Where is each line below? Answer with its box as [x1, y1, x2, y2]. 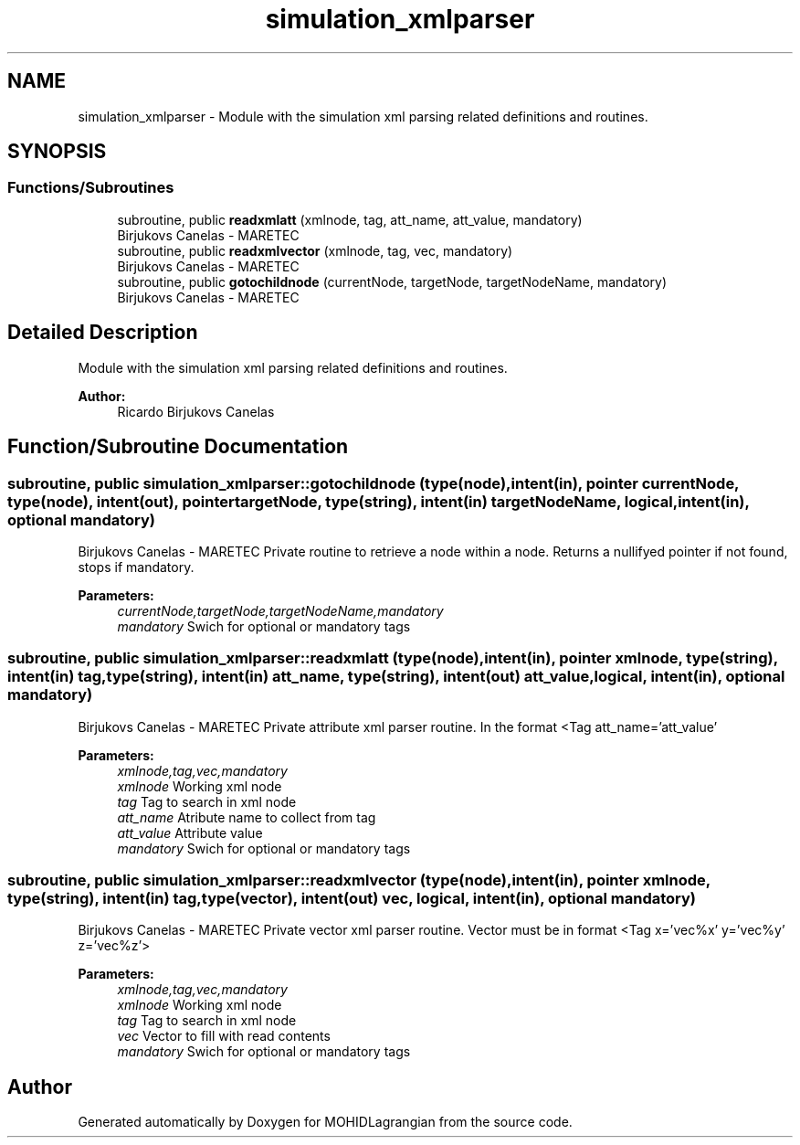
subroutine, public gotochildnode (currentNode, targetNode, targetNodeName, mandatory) [117, 273, 668, 290]
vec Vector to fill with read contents [117, 1028, 331, 1044]
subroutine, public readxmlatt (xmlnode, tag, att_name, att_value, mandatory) [117, 211, 583, 228]
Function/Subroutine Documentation [7, 435, 349, 459]
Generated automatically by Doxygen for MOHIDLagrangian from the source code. [78, 1114, 573, 1130]
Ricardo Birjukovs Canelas [117, 403, 275, 419]
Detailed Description [7, 321, 198, 345]
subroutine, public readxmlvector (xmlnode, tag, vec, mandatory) [117, 242, 513, 259]
